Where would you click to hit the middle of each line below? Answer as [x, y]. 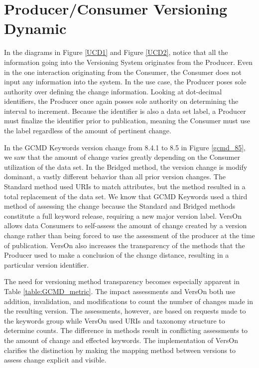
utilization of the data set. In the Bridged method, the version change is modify [126, 167]
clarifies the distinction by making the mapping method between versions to [120, 350]
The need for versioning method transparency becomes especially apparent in [122, 281]
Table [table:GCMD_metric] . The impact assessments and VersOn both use [120, 291]
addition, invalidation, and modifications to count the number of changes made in [129, 301]
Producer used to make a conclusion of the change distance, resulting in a [117, 255]
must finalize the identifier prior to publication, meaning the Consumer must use [127, 121]
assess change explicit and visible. [55, 360]
